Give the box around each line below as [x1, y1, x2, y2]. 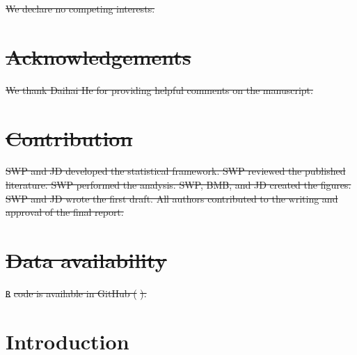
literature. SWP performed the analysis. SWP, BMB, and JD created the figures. [6, 177, 351, 192]
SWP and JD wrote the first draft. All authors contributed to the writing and [6, 191, 338, 205]
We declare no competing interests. [6, 1, 155, 15]
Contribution [6, 123, 133, 152]
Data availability [6, 246, 167, 274]
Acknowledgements [6, 42, 191, 70]
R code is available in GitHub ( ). [6, 285, 147, 300]
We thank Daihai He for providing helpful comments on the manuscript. [6, 82, 313, 97]
